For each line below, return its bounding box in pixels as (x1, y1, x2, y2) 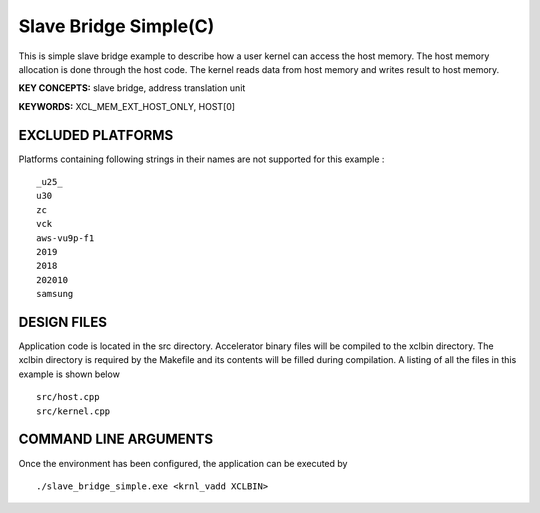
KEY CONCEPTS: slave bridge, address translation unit (18, 82, 246, 94)
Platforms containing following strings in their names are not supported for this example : (18, 153, 385, 165)
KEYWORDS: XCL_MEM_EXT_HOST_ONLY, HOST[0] (18, 100, 235, 112)
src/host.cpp (36, 391, 100, 403)
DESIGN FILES (18, 313, 107, 330)
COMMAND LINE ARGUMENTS (18, 431, 214, 448)
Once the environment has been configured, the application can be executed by (18, 457, 348, 469)
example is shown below (18, 368, 120, 380)
